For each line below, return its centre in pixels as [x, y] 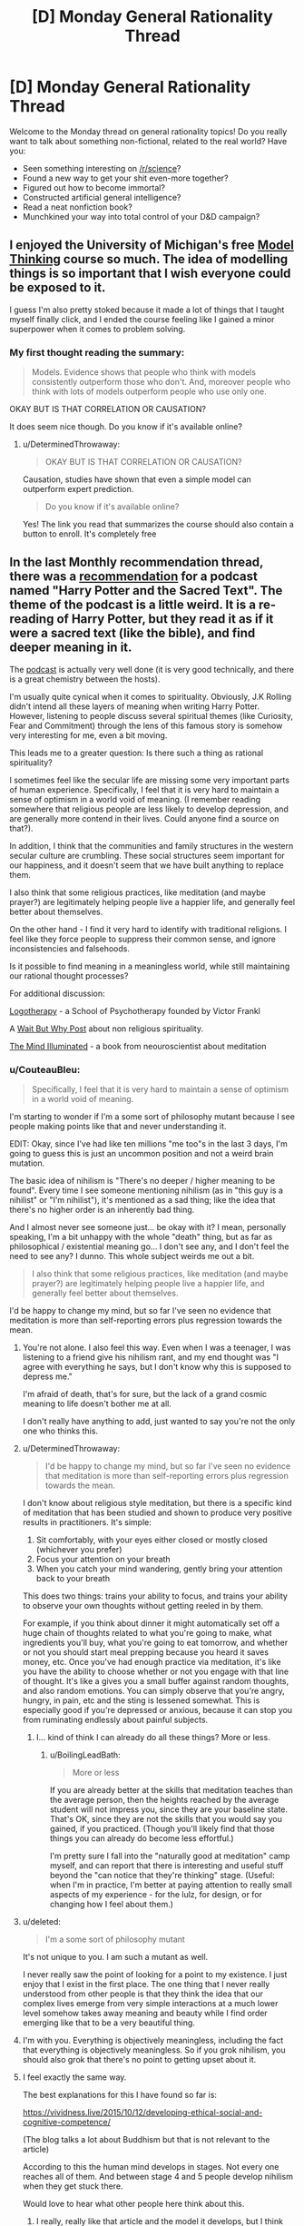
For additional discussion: [58, 993]
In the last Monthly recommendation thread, [137, 562]
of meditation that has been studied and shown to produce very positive [157, 1512]
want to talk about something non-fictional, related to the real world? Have [148, 141]
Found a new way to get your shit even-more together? [125, 178]
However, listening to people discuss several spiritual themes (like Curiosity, [151, 715]
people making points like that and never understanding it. [118, 1127]
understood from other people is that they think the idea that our [142, 1994]
